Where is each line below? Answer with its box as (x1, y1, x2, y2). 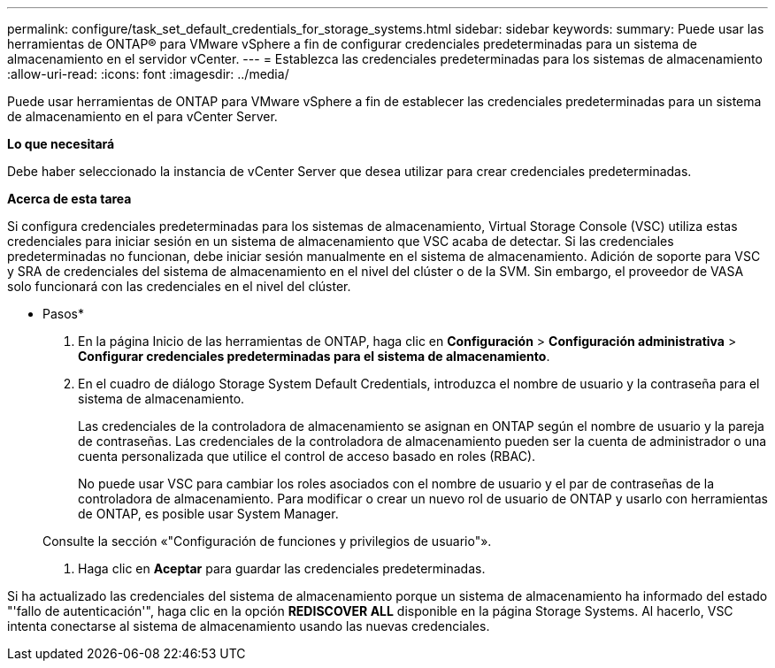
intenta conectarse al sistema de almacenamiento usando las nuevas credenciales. (7, 618, 490, 633)
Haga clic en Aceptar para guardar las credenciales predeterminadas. (78, 561, 486, 576)
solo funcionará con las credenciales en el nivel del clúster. (7, 279, 351, 294)
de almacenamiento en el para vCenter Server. (7, 109, 278, 124)
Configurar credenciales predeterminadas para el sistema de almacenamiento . (78, 349, 550, 364)
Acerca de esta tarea (7, 191, 132, 206)
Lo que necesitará (7, 136, 115, 151)
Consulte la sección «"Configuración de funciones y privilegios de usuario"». (42, 534, 492, 549)
